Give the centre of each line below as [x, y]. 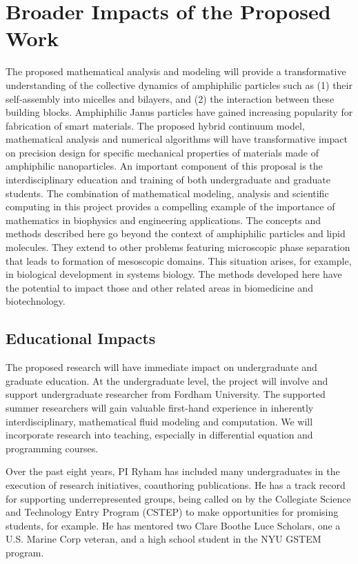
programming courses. [52, 448]
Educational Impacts [81, 338]
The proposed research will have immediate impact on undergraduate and [161, 367]
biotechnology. [36, 301]
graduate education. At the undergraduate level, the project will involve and [167, 380]
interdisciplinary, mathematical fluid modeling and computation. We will [159, 421]
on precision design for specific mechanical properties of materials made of [162, 152]
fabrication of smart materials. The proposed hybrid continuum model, [155, 125]
